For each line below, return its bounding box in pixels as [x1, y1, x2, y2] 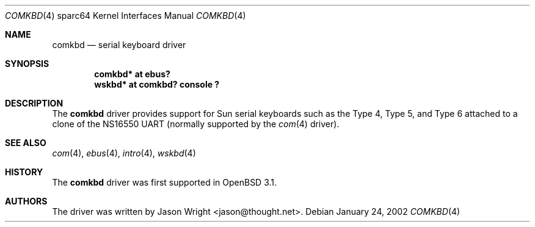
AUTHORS [5, 196, 48, 206]
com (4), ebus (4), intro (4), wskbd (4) [52, 148, 196, 158]
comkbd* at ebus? [94, 69, 170, 79]
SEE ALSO [5, 138, 46, 148]
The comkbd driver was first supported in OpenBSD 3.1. [52, 177, 277, 187]
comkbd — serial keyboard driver [52, 40, 186, 50]
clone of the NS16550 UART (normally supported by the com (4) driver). [52, 119, 340, 129]
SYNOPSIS [5, 58, 49, 69]
